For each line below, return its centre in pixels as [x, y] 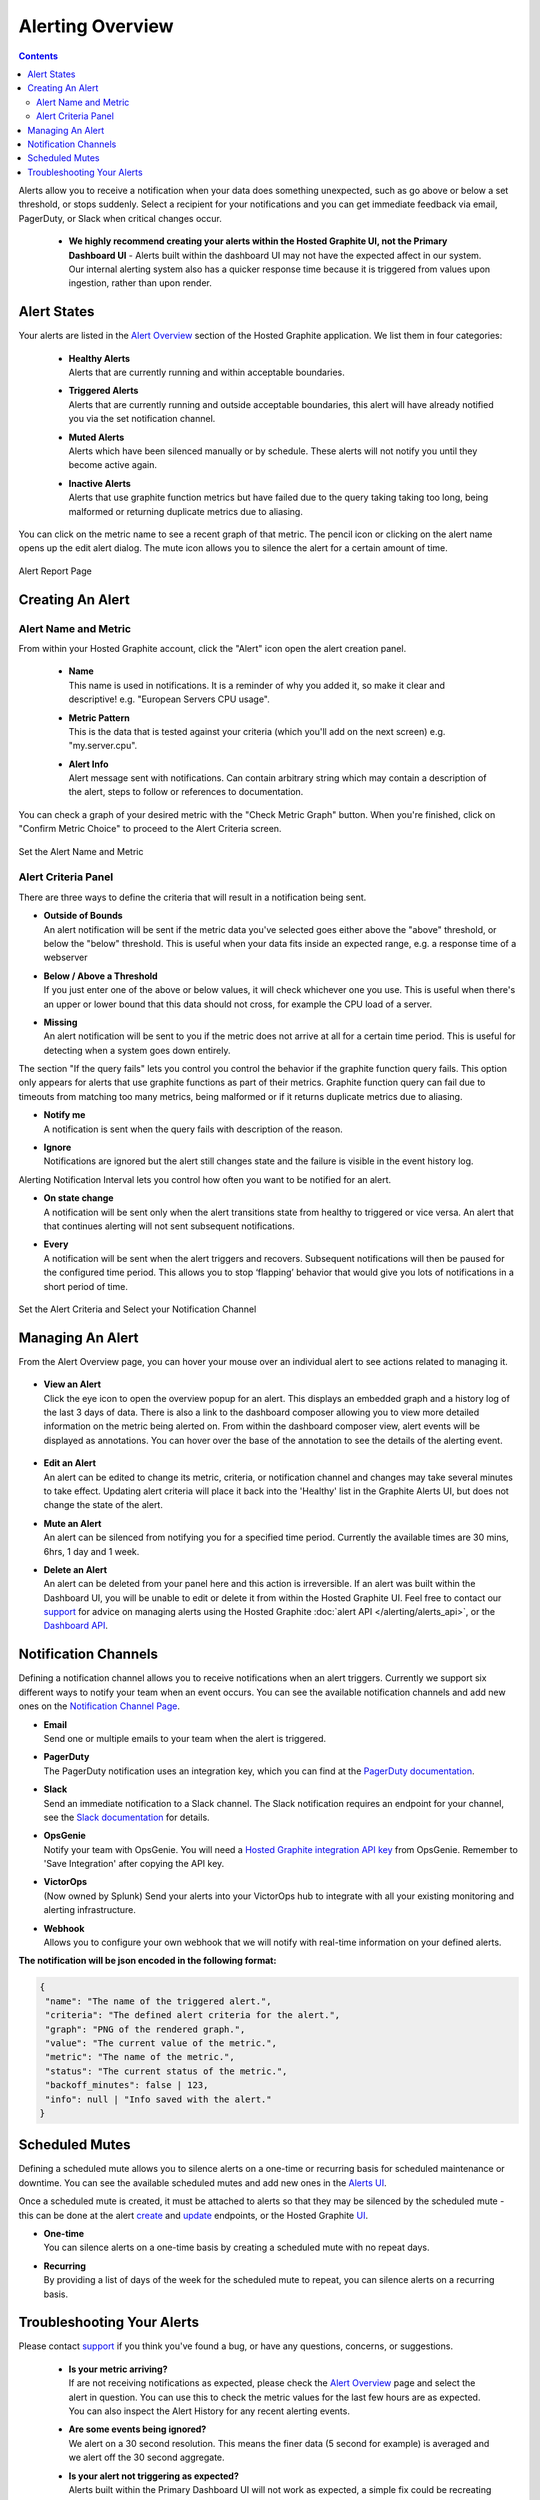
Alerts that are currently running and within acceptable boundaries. [206, 372]
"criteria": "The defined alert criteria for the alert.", [193, 2015]
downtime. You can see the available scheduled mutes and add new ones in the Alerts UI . [202, 2182]
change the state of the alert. [103, 1505]
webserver [66, 957]
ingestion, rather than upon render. [140, 283]
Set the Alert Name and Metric [81, 851]
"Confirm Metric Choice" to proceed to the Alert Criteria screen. [150, 829]
